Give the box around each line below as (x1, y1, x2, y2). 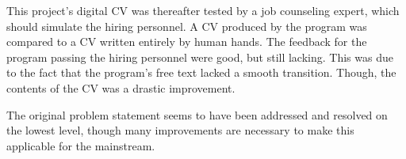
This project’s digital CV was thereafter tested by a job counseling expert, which (6, 2, 400, 18)
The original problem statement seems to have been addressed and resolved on (6, 106, 388, 123)
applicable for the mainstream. (6, 137, 155, 153)
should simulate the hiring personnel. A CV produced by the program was (6, 17, 367, 34)
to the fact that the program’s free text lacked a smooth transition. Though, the (6, 64, 396, 81)
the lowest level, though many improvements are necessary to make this (6, 122, 354, 138)
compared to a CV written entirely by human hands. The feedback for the (6, 33, 367, 50)
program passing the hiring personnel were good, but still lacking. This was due (6, 48, 393, 65)
